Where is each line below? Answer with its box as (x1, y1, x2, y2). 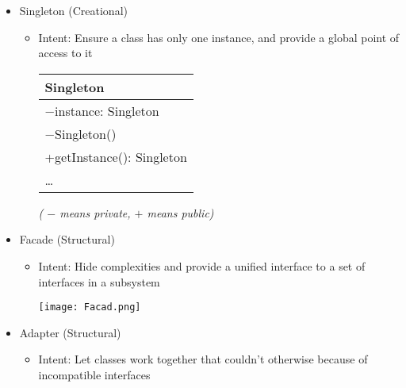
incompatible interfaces (38, 367, 151, 382)
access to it (38, 44, 93, 61)
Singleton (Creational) (19, 2, 128, 18)
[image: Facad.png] (38, 302, 141, 313)
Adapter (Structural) (19, 324, 121, 340)
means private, (59, 204, 131, 221)
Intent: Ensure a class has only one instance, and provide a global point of (38, 29, 400, 45)
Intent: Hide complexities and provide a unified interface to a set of (38, 257, 366, 274)
